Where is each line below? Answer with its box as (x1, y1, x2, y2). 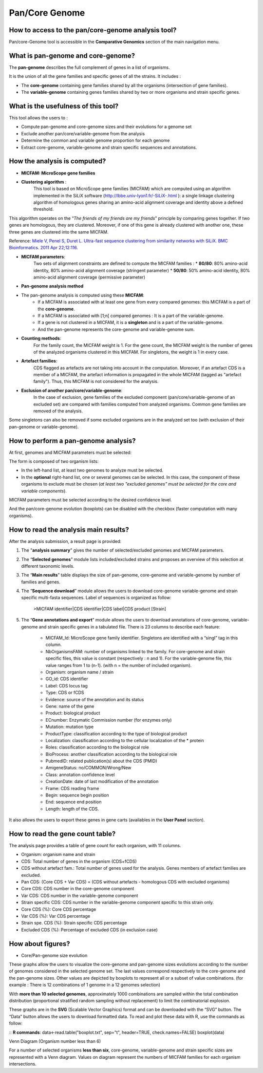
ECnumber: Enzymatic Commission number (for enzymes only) (45, 717, 172, 723)
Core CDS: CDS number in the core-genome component (21, 886, 134, 892)
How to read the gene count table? (9, 830, 116, 838)
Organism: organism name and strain (21, 852, 95, 858)
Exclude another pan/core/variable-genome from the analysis (21, 130, 145, 136)
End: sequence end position (45, 799, 102, 805)
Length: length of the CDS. (45, 806, 99, 812)
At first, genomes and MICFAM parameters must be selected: (9, 450, 132, 455)
